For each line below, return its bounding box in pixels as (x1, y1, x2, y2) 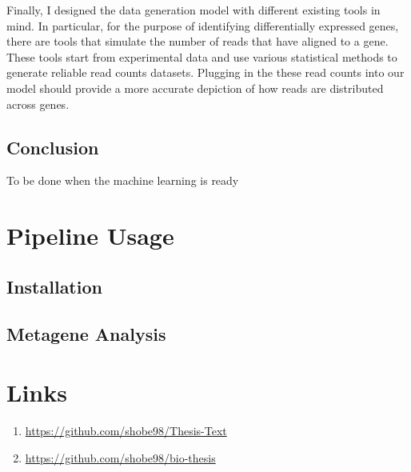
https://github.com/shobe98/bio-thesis (25, 449, 216, 466)
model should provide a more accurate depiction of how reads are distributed (6, 79, 384, 96)
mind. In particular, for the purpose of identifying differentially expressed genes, (6, 17, 399, 34)
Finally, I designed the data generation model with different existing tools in (6, 2, 381, 18)
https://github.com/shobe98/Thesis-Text (25, 422, 227, 439)
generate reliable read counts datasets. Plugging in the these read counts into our (6, 64, 405, 81)
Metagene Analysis (6, 321, 166, 346)
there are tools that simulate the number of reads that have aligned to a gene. (6, 33, 389, 50)
